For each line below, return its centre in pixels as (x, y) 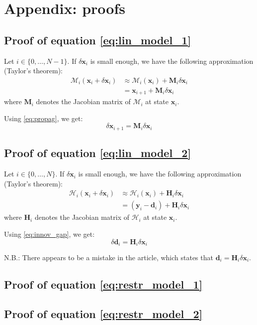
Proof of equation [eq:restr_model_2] (103, 313)
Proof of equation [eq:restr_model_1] (103, 284)
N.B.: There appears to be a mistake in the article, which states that (109, 257)
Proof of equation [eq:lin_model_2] (98, 153)
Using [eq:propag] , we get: (43, 118)
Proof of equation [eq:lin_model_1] (98, 40)
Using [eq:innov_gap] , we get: (49, 234)
